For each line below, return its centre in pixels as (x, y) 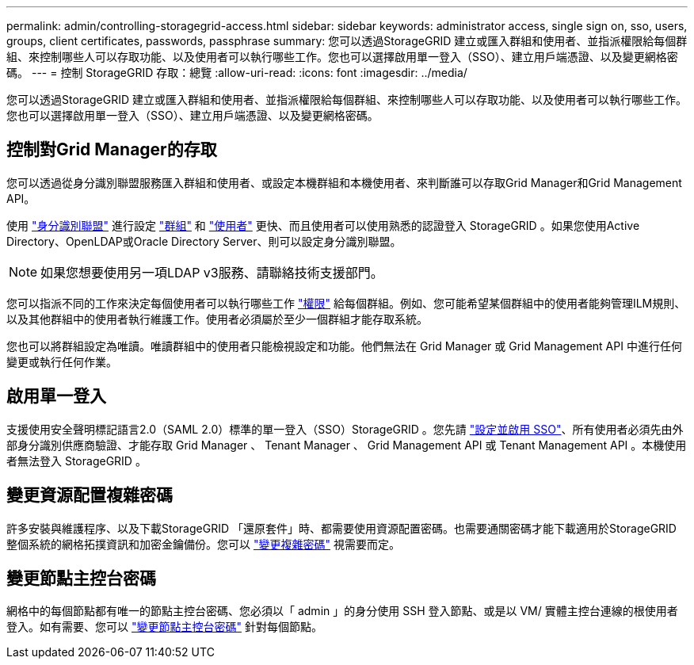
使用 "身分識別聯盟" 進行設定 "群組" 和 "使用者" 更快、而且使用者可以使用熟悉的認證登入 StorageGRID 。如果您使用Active (323, 225)
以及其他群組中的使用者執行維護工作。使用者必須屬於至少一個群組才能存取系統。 (217, 319)
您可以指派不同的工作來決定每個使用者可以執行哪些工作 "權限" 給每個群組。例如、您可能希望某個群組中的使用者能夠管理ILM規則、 (346, 303)
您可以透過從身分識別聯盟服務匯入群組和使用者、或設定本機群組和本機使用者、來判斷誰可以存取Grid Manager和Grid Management (344, 182)
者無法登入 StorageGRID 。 (76, 461)
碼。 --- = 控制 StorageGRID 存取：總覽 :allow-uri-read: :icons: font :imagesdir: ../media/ (237, 73)
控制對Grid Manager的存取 (112, 150)
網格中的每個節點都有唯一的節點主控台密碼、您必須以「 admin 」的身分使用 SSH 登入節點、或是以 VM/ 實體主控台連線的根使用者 (342, 611)
